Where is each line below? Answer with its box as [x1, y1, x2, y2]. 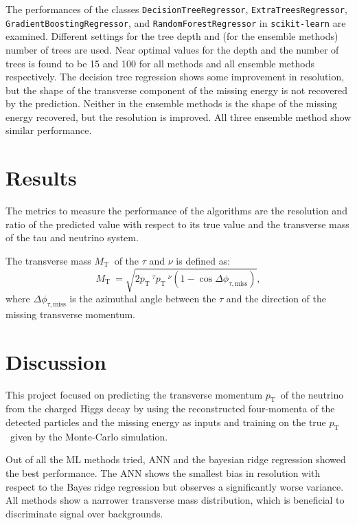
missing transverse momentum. [5, 306, 135, 321]
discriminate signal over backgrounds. [5, 506, 163, 520]
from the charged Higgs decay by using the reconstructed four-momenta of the [5, 401, 335, 416]
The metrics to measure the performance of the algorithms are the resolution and [5, 203, 347, 218]
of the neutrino [280, 387, 344, 401]
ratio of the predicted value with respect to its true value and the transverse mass [5, 216, 349, 231]
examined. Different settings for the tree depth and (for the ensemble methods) [5, 29, 338, 43]
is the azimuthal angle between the [69, 291, 216, 306]
